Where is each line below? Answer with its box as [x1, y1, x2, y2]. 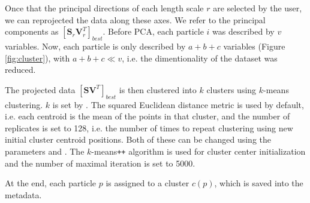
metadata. [5, 188, 42, 201]
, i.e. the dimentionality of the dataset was [122, 51, 278, 64]
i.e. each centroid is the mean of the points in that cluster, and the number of [5, 110, 290, 122]
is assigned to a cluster [106, 177, 189, 189]
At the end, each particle [5, 177, 97, 189]
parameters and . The [5, 144, 85, 157]
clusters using [206, 83, 257, 96]
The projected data [5, 83, 76, 96]
